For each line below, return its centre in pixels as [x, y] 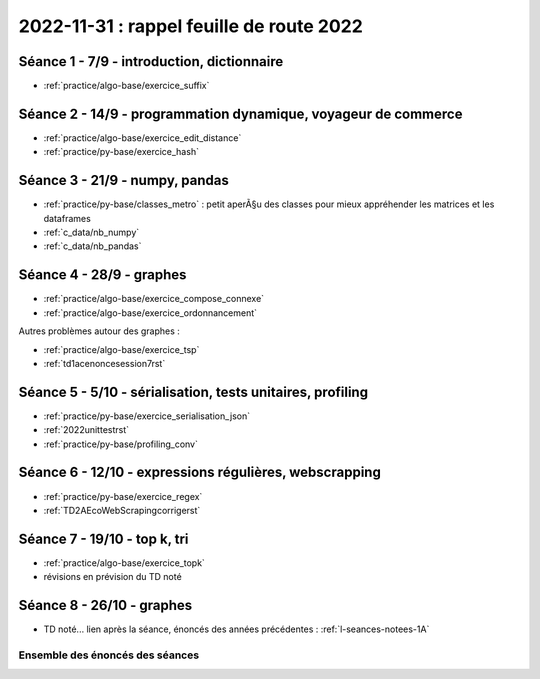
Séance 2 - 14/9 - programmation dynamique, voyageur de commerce [240, 113]
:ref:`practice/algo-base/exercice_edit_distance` [142, 137]
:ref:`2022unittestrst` [86, 430]
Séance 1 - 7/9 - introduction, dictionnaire [151, 61]
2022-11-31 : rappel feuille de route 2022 [191, 26]
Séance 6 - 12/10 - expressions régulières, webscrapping [200, 472]
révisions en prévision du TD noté [112, 577]
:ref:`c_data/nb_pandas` [92, 246]
